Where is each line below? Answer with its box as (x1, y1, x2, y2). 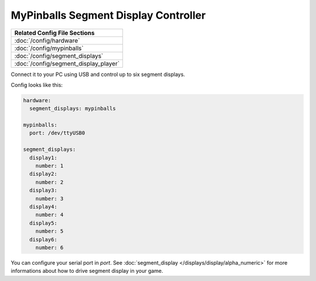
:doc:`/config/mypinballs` (14, 44, 84, 52)
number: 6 (35, 244, 64, 251)
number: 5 (35, 228, 64, 235)
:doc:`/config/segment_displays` (14, 51, 104, 60)
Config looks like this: (11, 81, 63, 88)
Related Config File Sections (14, 29, 95, 37)
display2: (29, 171, 58, 178)
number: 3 (35, 195, 64, 202)
